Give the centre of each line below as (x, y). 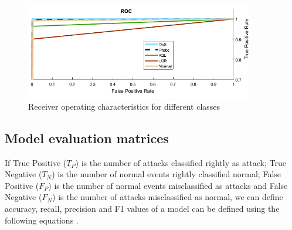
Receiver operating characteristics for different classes (124, 106)
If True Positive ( (36, 162)
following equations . (42, 220)
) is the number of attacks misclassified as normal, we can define (168, 197)
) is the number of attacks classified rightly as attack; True (181, 162)
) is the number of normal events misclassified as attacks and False (168, 185)
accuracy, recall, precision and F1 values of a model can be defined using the (142, 208)
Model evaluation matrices (87, 138)
